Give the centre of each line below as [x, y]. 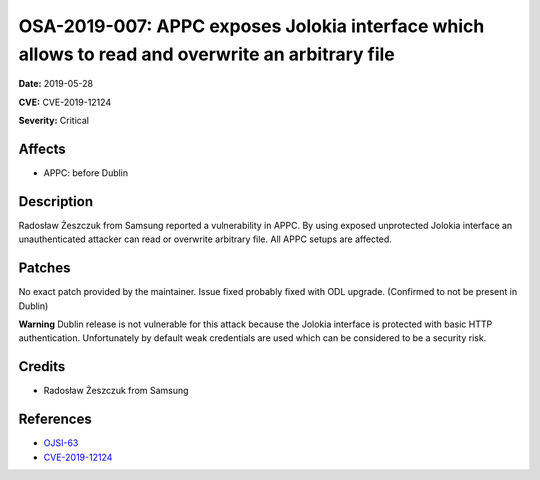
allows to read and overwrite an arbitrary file [206, 54]
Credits [42, 366]
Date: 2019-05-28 [56, 84]
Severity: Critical [54, 121]
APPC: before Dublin [86, 173]
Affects [42, 148]
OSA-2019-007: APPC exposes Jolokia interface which [251, 26]
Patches [44, 268]
